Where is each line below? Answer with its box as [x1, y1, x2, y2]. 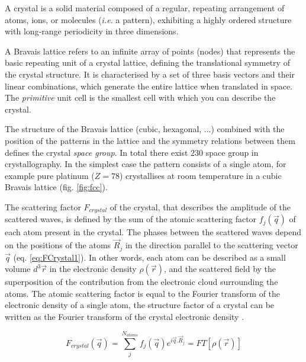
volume [5, 262, 31, 275]
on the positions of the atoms [5, 239, 111, 251]
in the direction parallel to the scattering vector [125, 239, 298, 251]
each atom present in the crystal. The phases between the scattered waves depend [5, 226, 301, 238]
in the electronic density [49, 262, 137, 275]
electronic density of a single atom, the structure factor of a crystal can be [5, 299, 275, 311]
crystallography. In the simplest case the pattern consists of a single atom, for [5, 158, 286, 170]
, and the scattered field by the [163, 262, 276, 275]
